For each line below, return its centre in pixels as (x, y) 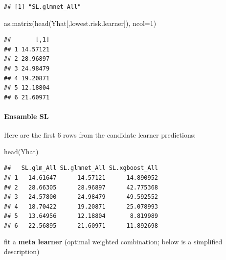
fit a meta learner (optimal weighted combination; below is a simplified (113, 242)
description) (22, 251)
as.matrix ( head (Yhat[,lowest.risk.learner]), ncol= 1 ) (80, 23)
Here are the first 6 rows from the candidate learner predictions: (100, 135)
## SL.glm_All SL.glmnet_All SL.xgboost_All (81, 168)
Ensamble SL (26, 116)
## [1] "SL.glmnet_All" (43, 7)
